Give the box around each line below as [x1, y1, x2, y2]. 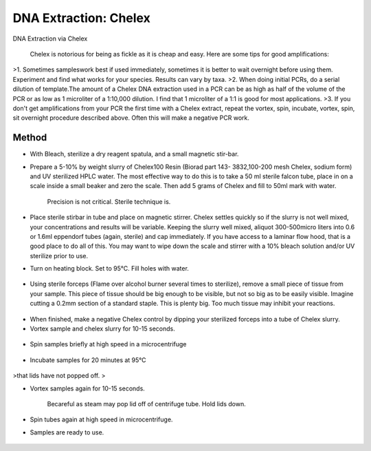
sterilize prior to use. [30, 251, 89, 260]
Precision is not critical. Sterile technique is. [47, 197, 171, 206]
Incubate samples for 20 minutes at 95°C [30, 355, 147, 364]
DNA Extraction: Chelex [12, 10, 150, 25]
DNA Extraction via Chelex [12, 34, 88, 43]
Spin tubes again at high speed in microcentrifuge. [30, 415, 173, 423]
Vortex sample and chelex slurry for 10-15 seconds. [30, 324, 175, 333]
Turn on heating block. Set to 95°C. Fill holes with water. [30, 264, 189, 273]
